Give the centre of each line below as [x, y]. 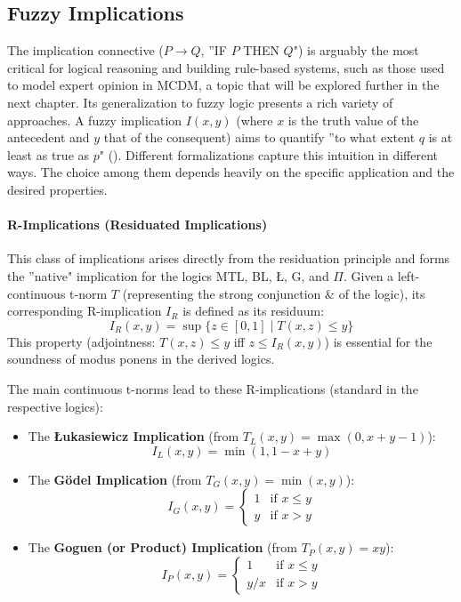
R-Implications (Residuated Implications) [137, 225]
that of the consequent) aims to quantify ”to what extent [259, 137]
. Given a [368, 275]
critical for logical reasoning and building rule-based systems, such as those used [226, 67]
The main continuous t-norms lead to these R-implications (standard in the [213, 388]
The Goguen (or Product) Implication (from [162, 547]
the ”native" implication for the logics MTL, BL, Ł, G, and [168, 275]
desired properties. [57, 189]
